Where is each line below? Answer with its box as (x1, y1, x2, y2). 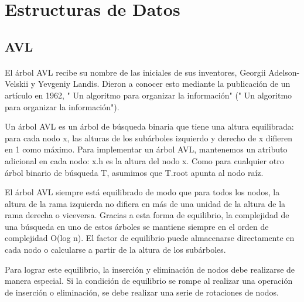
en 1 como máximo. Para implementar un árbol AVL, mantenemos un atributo (5, 143, 288, 155)
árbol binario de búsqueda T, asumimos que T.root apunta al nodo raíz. (5, 166, 264, 178)
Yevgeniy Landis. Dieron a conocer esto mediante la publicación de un (37, 77, 291, 90)
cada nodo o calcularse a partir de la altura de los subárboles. (5, 243, 226, 256)
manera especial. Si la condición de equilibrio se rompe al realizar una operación (5, 274, 293, 287)
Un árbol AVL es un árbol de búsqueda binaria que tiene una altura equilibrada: (5, 120, 294, 133)
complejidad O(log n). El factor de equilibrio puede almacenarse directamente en (5, 232, 295, 244)
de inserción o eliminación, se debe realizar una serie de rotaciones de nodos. (5, 286, 279, 298)
